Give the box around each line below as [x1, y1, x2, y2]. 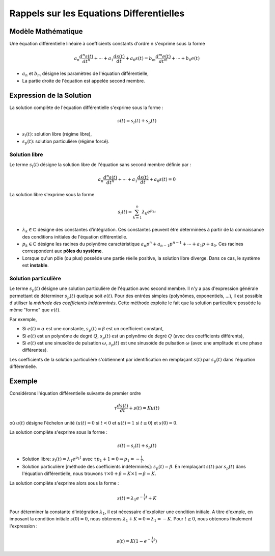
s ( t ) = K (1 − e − [116, 538, 151, 544]
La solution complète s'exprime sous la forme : [9, 429, 108, 435]
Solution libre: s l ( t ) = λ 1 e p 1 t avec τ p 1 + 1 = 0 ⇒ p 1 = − [22, 455, 140, 463]
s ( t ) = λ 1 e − [117, 494, 143, 502]
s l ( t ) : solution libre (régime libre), [22, 131, 92, 139]
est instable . [22, 262, 49, 269]
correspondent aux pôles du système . [22, 248, 103, 254]
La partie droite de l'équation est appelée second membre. [22, 77, 145, 84]
